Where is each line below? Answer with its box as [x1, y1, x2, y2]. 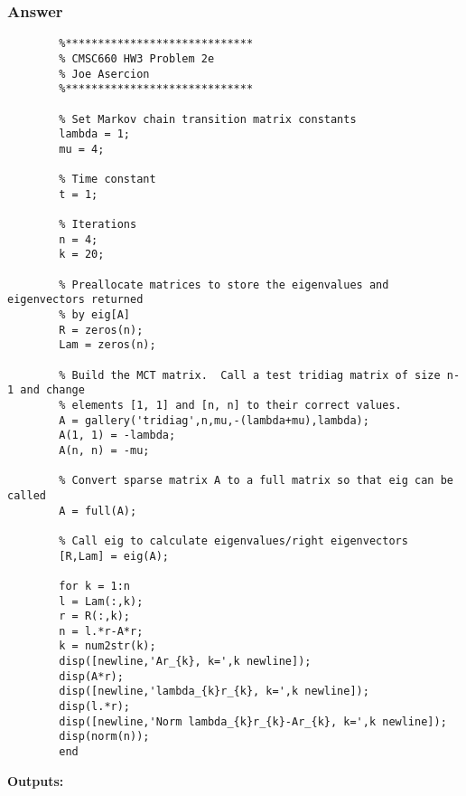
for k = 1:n [59, 579, 131, 592]
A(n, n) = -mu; [59, 443, 150, 457]
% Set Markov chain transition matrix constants [59, 112, 357, 126]
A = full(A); [59, 504, 137, 517]
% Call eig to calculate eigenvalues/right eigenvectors [59, 534, 408, 547]
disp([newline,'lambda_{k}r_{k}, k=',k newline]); [59, 685, 369, 698]
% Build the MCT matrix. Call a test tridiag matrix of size [59, 368, 441, 382]
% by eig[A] [59, 308, 131, 322]
